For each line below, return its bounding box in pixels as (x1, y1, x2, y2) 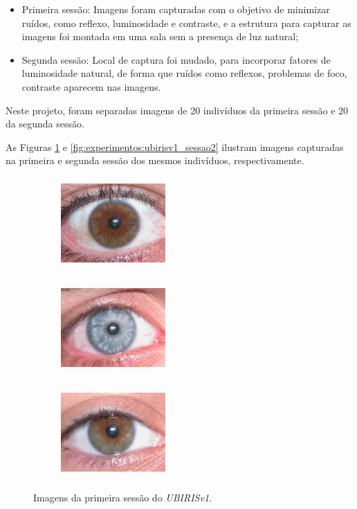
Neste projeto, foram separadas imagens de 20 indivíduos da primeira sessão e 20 (6, 102, 349, 117)
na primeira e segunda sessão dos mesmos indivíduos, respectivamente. (6, 153, 304, 168)
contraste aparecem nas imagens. (21, 79, 161, 93)
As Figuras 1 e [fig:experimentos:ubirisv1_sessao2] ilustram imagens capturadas (6, 139, 344, 154)
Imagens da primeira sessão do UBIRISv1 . (33, 490, 212, 504)
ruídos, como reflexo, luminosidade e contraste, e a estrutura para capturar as (21, 15, 351, 30)
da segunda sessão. (6, 116, 84, 131)
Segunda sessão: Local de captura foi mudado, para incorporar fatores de (21, 52, 331, 66)
